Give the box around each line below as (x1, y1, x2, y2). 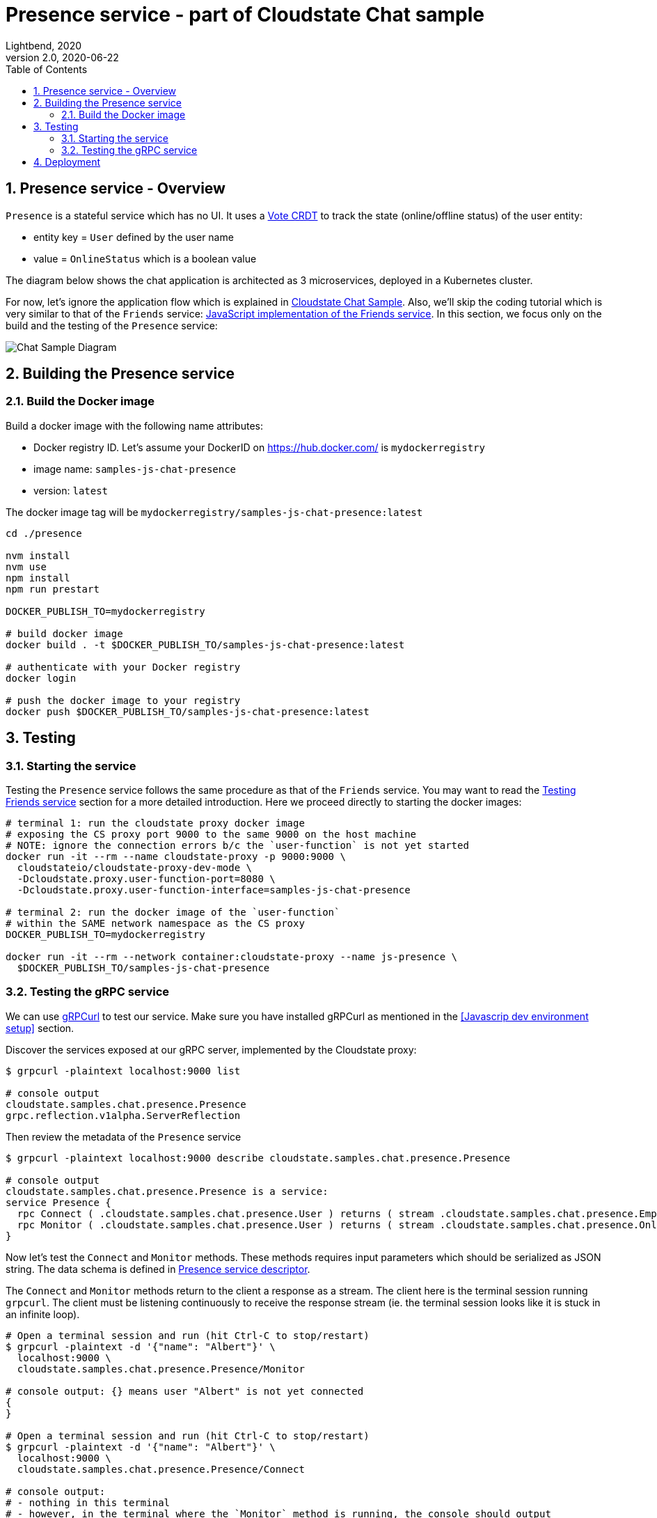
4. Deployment (33, 155, 101, 168)
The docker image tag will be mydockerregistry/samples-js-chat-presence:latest (6, 506, 423, 518)
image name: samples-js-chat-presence (33, 462, 237, 475)
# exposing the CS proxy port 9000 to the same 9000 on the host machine (6, 829, 417, 840)
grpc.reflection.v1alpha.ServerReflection (6, 1109, 241, 1121)
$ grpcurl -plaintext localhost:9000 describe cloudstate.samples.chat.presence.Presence (6, 1152, 510, 1164)
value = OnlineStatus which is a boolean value (33, 252, 257, 265)
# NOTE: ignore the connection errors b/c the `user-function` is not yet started (6, 840, 469, 852)
